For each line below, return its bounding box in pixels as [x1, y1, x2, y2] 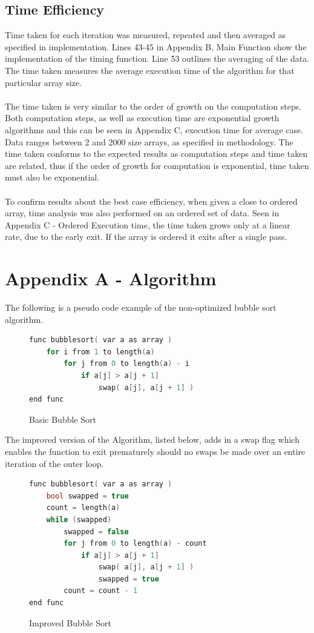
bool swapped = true [46, 491, 129, 500]
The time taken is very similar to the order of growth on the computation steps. [5, 99, 302, 112]
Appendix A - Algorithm [5, 266, 217, 291]
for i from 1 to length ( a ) [46, 347, 155, 356]
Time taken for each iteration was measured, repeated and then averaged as [5, 28, 286, 41]
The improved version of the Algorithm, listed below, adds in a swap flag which [5, 433, 299, 446]
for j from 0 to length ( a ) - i [64, 359, 189, 368]
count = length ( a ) [46, 503, 120, 512]
